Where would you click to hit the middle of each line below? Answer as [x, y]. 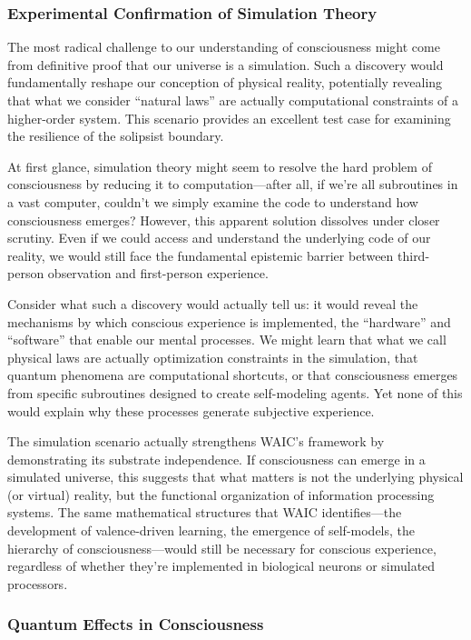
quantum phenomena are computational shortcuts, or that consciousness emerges [233, 375]
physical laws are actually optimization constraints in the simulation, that [213, 357]
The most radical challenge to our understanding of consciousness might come [224, 47]
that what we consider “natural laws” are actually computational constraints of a [233, 100]
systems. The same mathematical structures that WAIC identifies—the [205, 512]
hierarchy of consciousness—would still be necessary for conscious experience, [222, 548]
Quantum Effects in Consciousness [136, 624]
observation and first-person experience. [158, 273]
